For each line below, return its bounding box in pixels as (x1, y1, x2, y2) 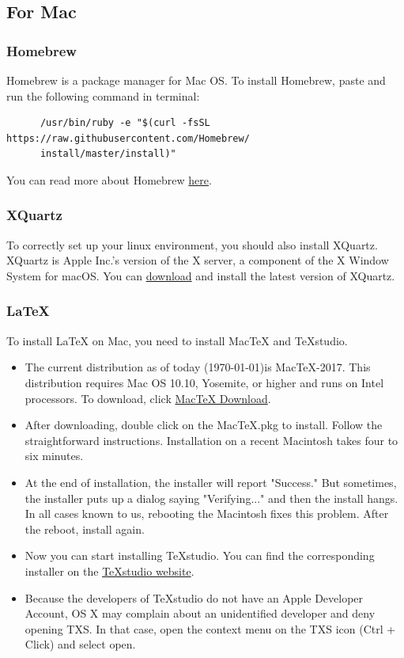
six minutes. (25, 447, 84, 464)
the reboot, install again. (25, 520, 145, 537)
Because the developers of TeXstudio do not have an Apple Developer (25, 589, 364, 606)
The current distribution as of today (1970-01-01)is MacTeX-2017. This (25, 359, 371, 375)
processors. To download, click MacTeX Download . (25, 390, 271, 406)
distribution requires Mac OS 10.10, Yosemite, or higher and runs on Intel (25, 374, 384, 390)
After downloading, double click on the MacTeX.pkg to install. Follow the (25, 416, 383, 433)
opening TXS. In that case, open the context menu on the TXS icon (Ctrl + (25, 620, 396, 637)
